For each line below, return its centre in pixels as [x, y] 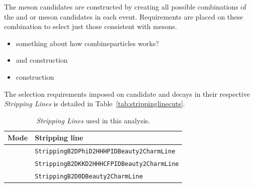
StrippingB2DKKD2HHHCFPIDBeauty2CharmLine [107, 164]
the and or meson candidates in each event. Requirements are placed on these [124, 16]
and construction [42, 60]
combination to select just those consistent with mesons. [91, 26]
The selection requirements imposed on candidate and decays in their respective [127, 93]
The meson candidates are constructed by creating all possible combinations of [125, 7]
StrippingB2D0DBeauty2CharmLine [89, 176]
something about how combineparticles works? [87, 43]
